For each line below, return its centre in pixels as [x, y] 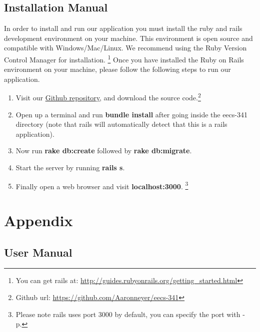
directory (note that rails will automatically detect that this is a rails [121, 124]
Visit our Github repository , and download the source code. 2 [108, 97]
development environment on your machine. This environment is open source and [128, 38]
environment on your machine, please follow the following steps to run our [117, 69]
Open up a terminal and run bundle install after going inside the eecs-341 [131, 114]
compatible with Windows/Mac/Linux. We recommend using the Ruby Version [125, 48]
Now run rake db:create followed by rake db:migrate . [104, 151]
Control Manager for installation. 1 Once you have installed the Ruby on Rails [124, 58]
